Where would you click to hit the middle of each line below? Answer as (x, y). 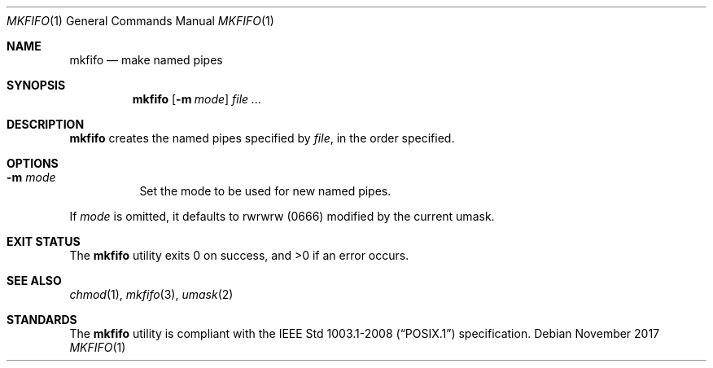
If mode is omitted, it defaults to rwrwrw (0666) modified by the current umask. (282, 216)
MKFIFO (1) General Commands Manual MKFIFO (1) (140, 21)
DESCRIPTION (46, 124)
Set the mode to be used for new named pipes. (265, 191)
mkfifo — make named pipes (146, 60)
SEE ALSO (34, 280)
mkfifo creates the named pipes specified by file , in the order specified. (262, 138)
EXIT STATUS (44, 241)
